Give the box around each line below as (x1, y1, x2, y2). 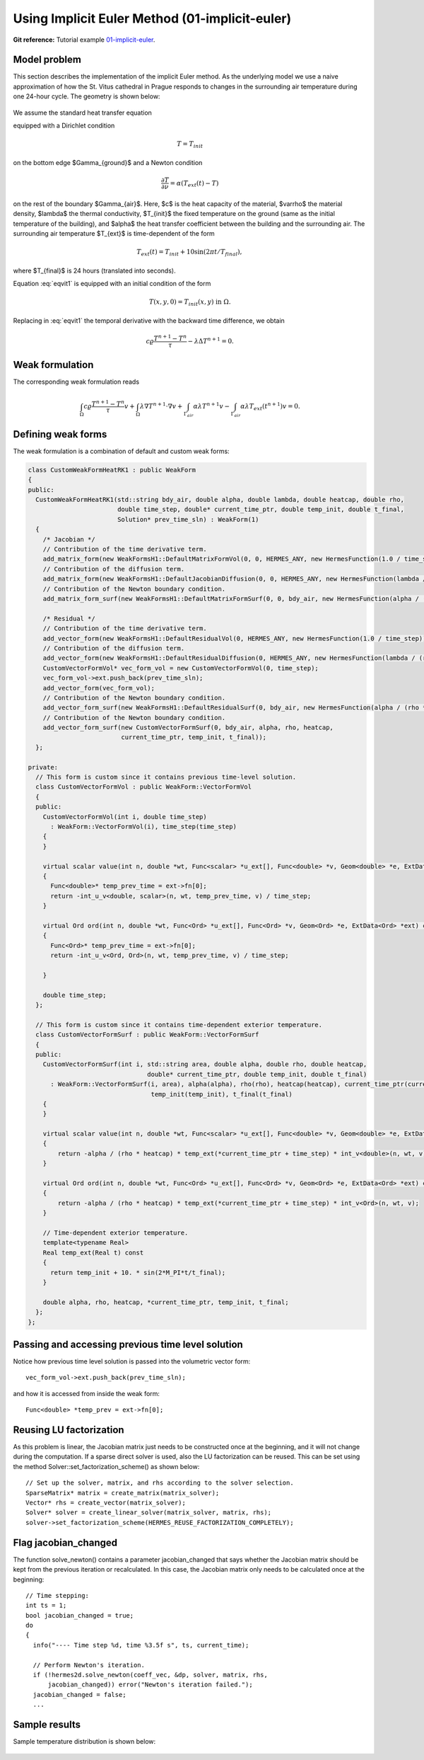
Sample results (13, 1719, 81, 1731)
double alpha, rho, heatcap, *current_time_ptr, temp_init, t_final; (42, 1298, 289, 1306)
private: (28, 763, 59, 771)
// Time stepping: (25, 1592, 90, 1599)
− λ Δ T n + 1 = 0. (187, 336, 235, 345)
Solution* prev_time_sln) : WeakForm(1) (117, 515, 259, 523)
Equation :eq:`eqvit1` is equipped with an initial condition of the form (13, 280, 211, 288)
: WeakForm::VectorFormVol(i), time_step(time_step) (50, 822, 237, 830)
